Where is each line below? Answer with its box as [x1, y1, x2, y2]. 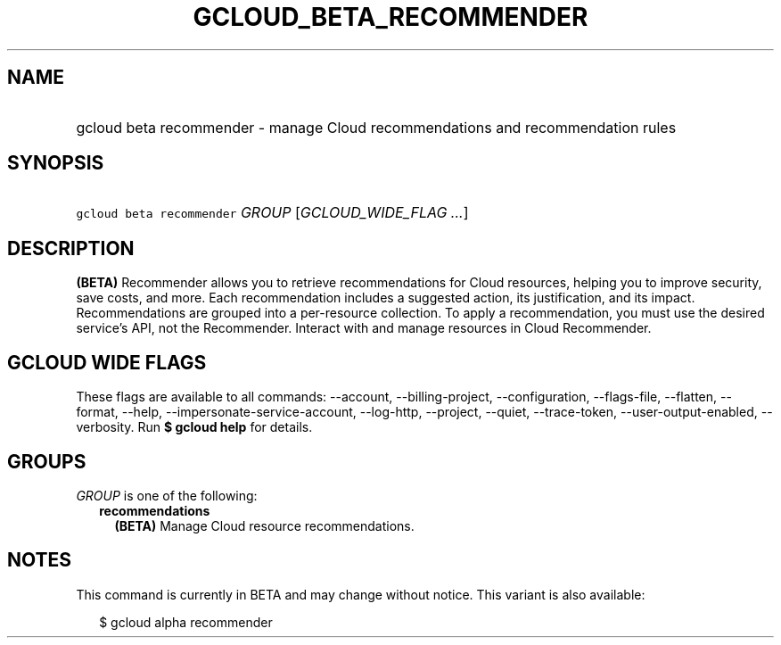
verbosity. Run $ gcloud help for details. [76, 419, 313, 435]
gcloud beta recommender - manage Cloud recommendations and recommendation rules [76, 118, 677, 136]
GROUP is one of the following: [76, 487, 258, 503]
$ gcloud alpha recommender [99, 614, 273, 630]
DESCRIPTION [7, 236, 135, 260]
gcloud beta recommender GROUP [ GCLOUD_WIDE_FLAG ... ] [76, 203, 469, 222]
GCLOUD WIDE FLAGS [7, 351, 207, 374]
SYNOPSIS [7, 152, 104, 175]
